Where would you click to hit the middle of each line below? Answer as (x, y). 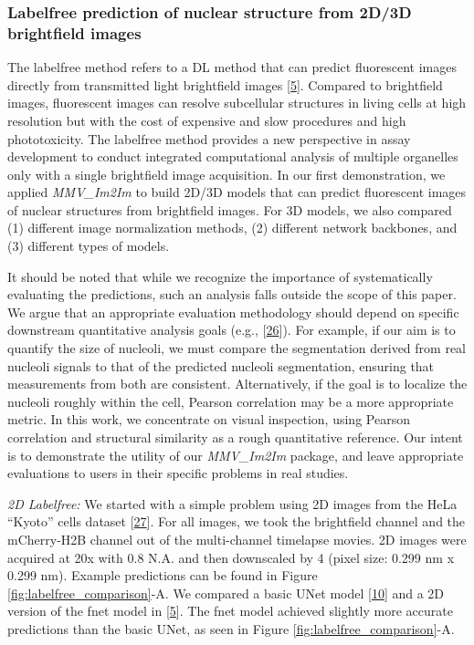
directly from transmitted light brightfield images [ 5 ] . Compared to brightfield (225, 84)
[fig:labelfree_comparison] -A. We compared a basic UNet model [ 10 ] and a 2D (226, 593)
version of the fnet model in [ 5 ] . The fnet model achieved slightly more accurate (230, 611)
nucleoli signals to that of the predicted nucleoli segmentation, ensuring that (221, 365)
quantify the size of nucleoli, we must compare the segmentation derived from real (237, 348)
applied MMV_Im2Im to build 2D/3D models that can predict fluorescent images (237, 192)
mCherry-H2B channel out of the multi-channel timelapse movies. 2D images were (237, 539)
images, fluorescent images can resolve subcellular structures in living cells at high (237, 103)
